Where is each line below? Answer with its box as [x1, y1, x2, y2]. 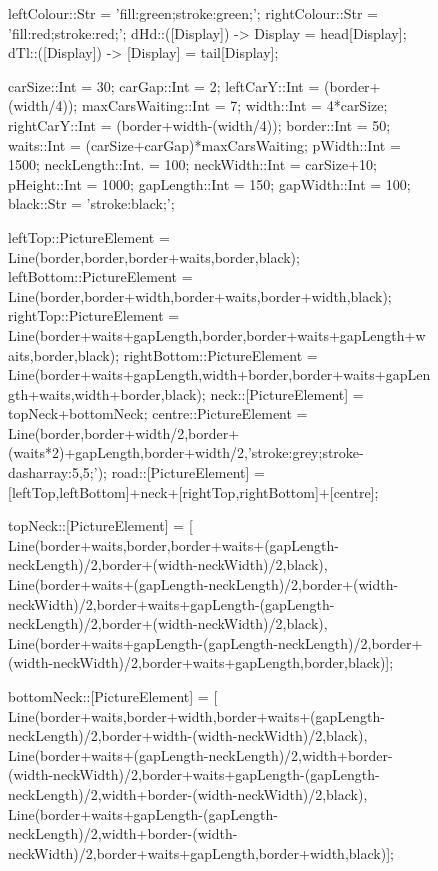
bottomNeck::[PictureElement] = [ [8, 686, 218, 706]
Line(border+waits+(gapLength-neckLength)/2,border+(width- [8, 574, 399, 595]
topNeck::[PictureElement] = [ [8, 515, 193, 536]
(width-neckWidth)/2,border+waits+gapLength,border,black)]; [8, 652, 394, 673]
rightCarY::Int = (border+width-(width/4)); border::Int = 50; [8, 114, 391, 135]
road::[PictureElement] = [111, 462, 265, 483]
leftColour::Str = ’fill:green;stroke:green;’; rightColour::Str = [8, 3, 378, 23]
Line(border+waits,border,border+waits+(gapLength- [8, 534, 340, 555]
